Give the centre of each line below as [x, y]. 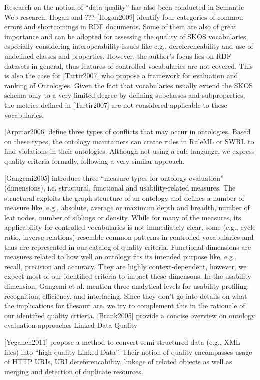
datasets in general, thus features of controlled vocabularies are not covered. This [128, 65]
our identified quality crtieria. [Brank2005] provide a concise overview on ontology [130, 315]
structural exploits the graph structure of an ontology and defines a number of [124, 197]
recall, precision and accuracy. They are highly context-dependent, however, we [125, 266]
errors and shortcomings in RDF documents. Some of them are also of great [120, 26]
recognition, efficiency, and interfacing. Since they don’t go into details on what [126, 296]
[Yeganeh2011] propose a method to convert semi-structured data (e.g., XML [122, 342]
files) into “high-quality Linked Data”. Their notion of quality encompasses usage [128, 352]
